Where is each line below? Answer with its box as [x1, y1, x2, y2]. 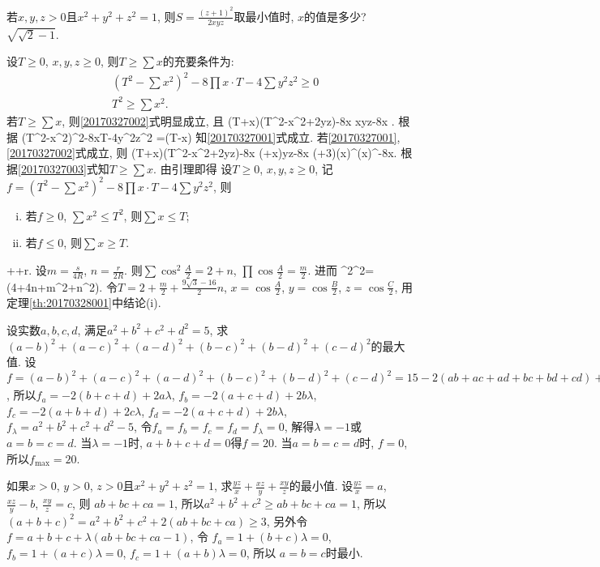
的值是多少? [304, 7, 366, 24]
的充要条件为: [162, 53, 234, 70]
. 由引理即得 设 [153, 160, 233, 177]
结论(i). [122, 294, 161, 311]
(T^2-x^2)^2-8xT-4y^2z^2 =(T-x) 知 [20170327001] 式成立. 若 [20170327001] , [21, 128, 401, 145]
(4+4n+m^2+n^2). [6, 278, 103, 295]
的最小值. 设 [289, 477, 354, 494]
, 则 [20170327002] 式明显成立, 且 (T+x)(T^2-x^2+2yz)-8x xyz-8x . [62, 112, 395, 129]
